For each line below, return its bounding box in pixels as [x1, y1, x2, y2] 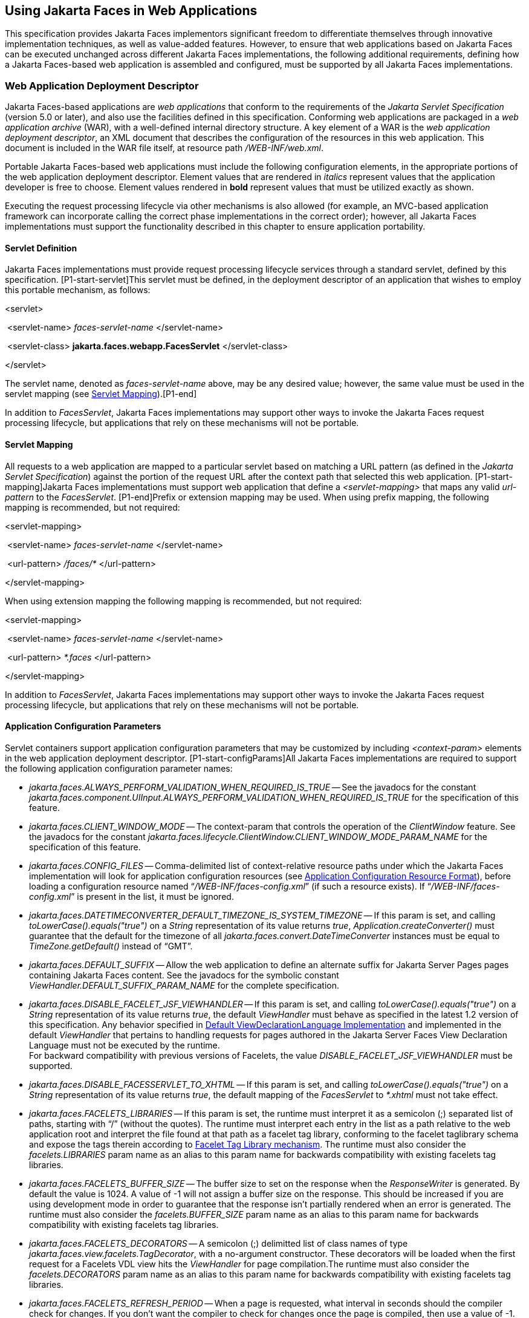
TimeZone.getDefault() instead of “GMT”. [29, 940, 193, 951]
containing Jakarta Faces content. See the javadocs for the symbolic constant [29, 969, 339, 980]
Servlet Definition [5, 242, 77, 253]
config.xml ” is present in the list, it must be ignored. [29, 891, 234, 902]
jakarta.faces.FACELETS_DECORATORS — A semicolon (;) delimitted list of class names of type [29, 1238, 408, 1249]
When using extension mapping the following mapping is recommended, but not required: [5, 595, 362, 606]
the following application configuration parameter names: [5, 763, 233, 774]
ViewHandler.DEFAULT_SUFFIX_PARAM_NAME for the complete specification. [29, 980, 340, 990]
